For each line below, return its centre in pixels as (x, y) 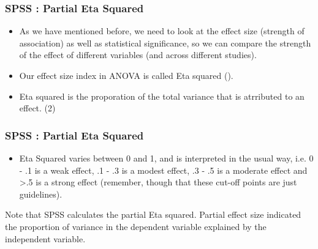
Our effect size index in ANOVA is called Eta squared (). (126, 75)
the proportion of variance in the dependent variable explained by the (136, 226)
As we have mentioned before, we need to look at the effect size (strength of (162, 31)
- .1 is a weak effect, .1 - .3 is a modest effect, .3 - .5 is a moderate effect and (163, 170)
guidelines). (41, 194)
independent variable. (45, 238)
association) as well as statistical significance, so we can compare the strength (165, 43)
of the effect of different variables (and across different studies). (138, 55)
